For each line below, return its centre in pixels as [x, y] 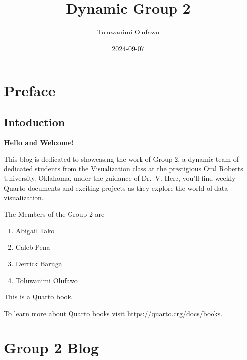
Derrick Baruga [39, 264]
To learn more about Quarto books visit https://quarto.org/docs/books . [113, 313]
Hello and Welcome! [39, 142]
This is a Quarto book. [38, 297]
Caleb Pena [33, 247]
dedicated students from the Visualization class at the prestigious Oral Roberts [123, 168]
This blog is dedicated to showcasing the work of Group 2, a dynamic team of [122, 159]
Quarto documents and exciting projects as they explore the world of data [116, 188]
